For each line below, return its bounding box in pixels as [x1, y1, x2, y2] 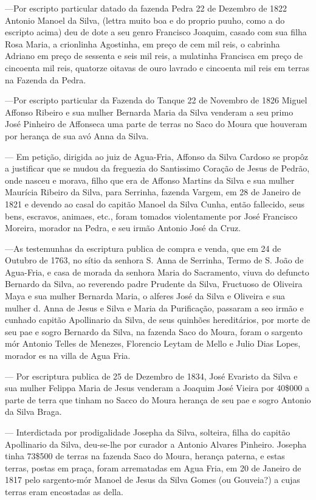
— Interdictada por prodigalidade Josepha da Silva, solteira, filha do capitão [5, 426, 290, 438]
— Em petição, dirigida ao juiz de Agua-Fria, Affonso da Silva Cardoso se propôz [5, 150, 308, 162]
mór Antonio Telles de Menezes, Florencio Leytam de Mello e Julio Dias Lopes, [5, 337, 301, 350]
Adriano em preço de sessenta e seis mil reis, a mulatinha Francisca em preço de [5, 49, 303, 62]
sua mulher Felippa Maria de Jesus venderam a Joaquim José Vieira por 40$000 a [5, 381, 309, 394]
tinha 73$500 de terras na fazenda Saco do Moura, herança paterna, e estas [5, 450, 285, 462]
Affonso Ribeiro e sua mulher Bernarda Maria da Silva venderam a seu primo [5, 105, 294, 118]
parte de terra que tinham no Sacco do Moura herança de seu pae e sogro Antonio [5, 393, 311, 406]
